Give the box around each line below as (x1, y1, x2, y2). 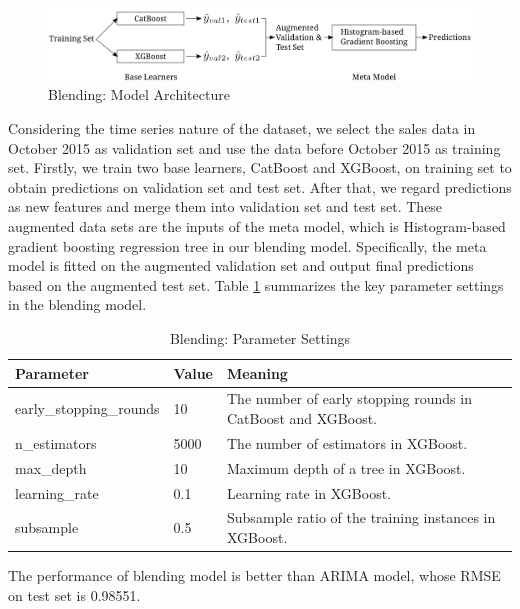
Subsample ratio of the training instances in (227, 507, 496, 528)
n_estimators (15, 432, 97, 453)
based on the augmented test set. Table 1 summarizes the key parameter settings (8, 274, 504, 295)
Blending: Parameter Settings (169, 327, 351, 348)
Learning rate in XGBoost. (227, 482, 391, 503)
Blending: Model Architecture (48, 84, 230, 105)
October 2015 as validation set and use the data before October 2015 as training (8, 137, 501, 158)
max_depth (15, 457, 87, 478)
